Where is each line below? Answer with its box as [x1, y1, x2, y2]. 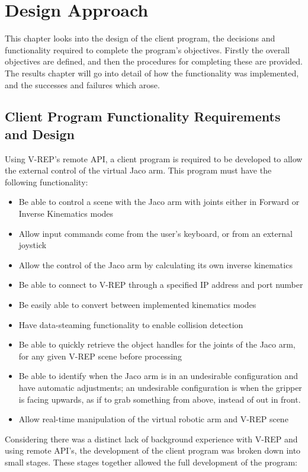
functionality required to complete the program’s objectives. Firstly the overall [5, 43, 290, 56]
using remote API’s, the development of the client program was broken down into [5, 444, 301, 457]
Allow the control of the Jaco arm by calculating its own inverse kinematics [18, 258, 293, 271]
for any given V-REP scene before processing [18, 349, 182, 362]
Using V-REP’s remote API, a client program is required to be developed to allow [5, 152, 303, 165]
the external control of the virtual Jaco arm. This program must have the [5, 164, 272, 176]
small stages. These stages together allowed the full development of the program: [5, 455, 298, 468]
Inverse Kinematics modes [18, 207, 114, 220]
